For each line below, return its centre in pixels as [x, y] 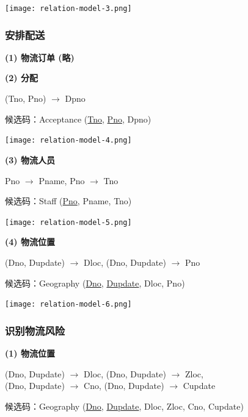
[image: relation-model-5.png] [68, 222]
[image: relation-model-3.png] [68, 9]
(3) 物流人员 [30, 159]
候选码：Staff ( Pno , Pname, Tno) [68, 201]
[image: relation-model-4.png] [68, 141]
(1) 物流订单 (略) [40, 57]
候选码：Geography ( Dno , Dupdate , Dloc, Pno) [95, 283]
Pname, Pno [62, 180]
